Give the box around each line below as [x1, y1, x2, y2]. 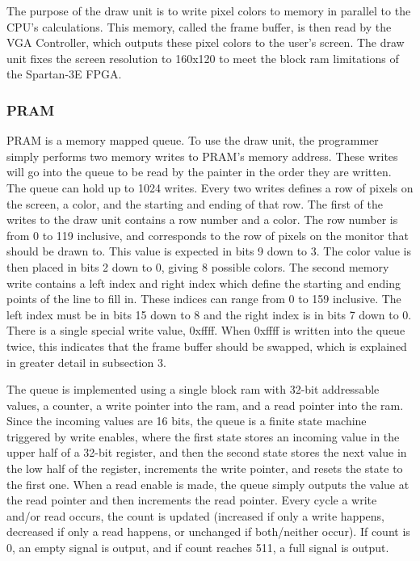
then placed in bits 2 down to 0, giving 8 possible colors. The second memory [6, 258, 389, 275]
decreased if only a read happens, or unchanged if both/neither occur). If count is [6, 523, 410, 540]
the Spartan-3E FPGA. [6, 65, 122, 82]
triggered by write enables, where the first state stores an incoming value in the [6, 428, 400, 445]
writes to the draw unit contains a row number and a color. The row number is [6, 211, 398, 228]
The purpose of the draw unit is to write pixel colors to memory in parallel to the [6, 2, 411, 19]
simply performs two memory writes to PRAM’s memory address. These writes [6, 147, 398, 164]
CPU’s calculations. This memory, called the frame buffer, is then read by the [6, 18, 392, 35]
